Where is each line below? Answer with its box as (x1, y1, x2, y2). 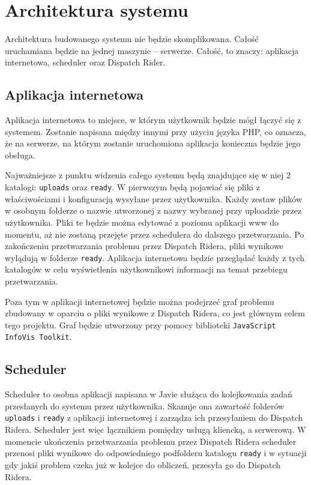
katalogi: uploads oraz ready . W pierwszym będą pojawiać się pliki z (5, 181, 260, 193)
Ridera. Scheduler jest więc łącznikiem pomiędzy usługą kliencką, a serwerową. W (5, 423, 306, 436)
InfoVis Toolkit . (5, 330, 72, 343)
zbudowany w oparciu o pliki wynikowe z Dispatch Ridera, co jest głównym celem (5, 307, 305, 319)
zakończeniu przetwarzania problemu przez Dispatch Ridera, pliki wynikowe (5, 239, 283, 252)
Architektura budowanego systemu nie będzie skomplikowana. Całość (5, 32, 259, 45)
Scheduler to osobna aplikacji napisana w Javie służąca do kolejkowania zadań (5, 388, 292, 400)
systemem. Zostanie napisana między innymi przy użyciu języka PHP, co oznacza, (5, 125, 306, 137)
